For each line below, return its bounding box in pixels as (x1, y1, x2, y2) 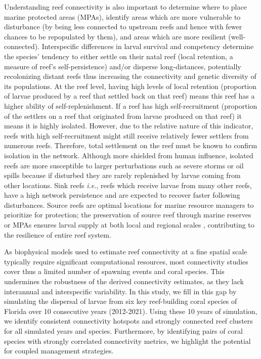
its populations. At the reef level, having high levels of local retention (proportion (4, 80, 256, 91)
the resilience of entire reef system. (4, 229, 111, 240)
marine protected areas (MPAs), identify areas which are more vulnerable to (4, 11, 241, 22)
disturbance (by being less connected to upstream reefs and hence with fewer (4, 21, 242, 32)
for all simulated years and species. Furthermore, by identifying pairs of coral (4, 326, 243, 336)
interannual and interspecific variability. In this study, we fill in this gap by (4, 286, 237, 296)
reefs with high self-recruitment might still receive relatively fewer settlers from (4, 130, 249, 141)
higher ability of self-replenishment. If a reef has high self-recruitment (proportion (4, 100, 257, 111)
